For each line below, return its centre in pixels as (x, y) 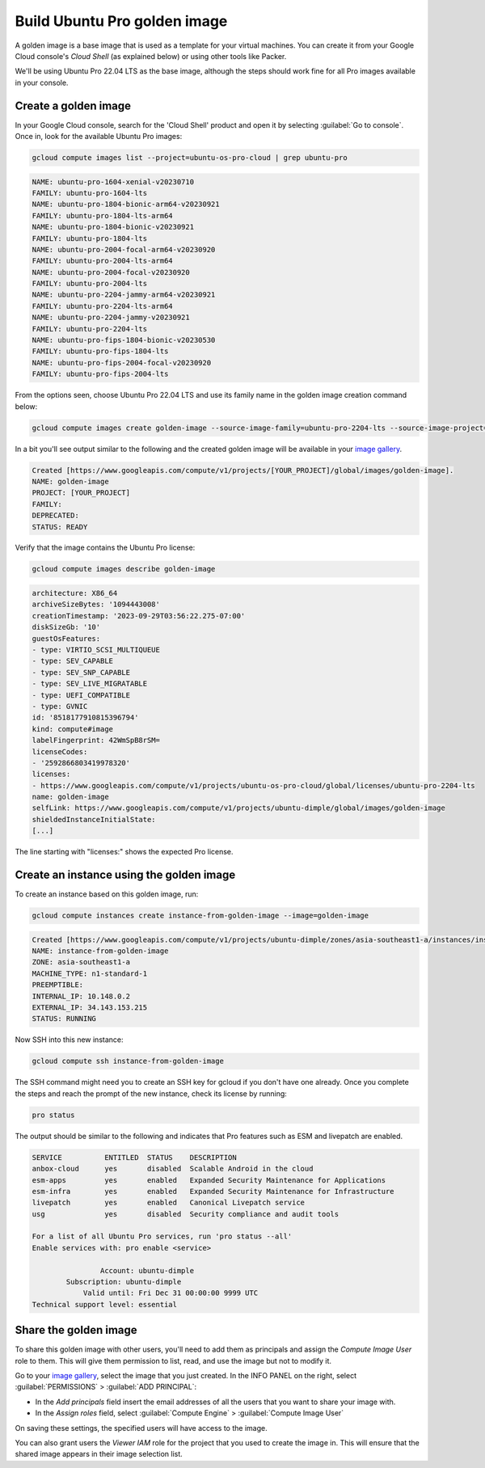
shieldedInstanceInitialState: (94, 819)
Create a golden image (73, 105)
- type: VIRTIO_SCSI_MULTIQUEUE (96, 650)
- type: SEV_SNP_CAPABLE (81, 672)
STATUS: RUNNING (64, 1019)
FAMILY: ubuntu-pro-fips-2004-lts (100, 374)
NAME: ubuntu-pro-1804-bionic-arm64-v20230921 (126, 205)
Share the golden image (76, 1330)
